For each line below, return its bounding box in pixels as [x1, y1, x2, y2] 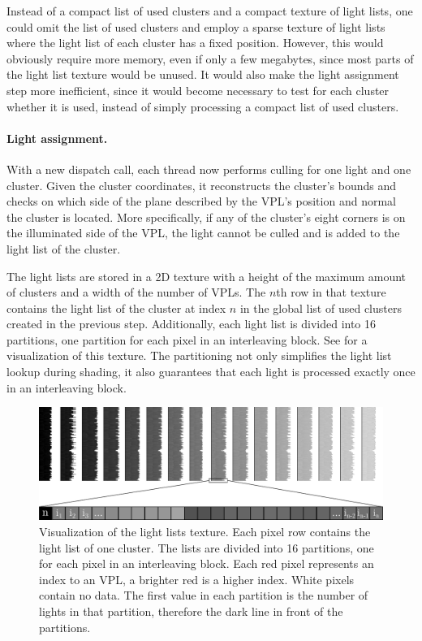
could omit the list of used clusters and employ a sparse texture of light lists [6, 18, 385, 35]
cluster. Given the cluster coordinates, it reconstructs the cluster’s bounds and [6, 176, 397, 193]
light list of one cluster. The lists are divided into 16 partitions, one [39, 539, 374, 556]
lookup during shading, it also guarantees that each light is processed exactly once [6, 363, 416, 380]
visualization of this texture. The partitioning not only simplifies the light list [6, 347, 392, 364]
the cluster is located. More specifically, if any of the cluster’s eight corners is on [6, 208, 406, 225]
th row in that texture [276, 284, 386, 301]
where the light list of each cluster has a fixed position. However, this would [6, 34, 384, 51]
